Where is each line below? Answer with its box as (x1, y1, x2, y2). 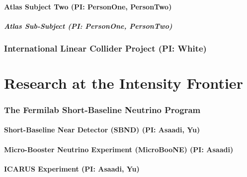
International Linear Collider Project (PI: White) (4, 42, 207, 54)
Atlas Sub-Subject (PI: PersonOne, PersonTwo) (4, 20, 172, 31)
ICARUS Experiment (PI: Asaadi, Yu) (4, 163, 140, 174)
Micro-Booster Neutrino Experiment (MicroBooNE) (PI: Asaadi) (4, 144, 234, 154)
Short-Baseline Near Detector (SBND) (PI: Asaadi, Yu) (4, 124, 200, 135)
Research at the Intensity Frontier (4, 72, 243, 93)
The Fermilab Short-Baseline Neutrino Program (4, 103, 201, 116)
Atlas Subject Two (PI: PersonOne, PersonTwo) (4, 1, 172, 11)
